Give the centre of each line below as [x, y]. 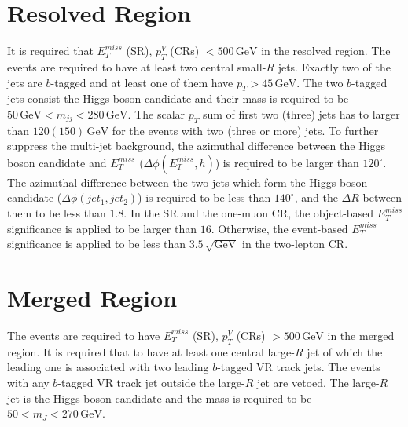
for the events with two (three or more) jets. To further [245, 130]
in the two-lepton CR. [295, 244]
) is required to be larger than [287, 162]
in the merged [361, 335]
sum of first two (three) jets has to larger [301, 113]
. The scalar [156, 113]
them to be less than [57, 213]
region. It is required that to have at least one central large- [151, 351]
